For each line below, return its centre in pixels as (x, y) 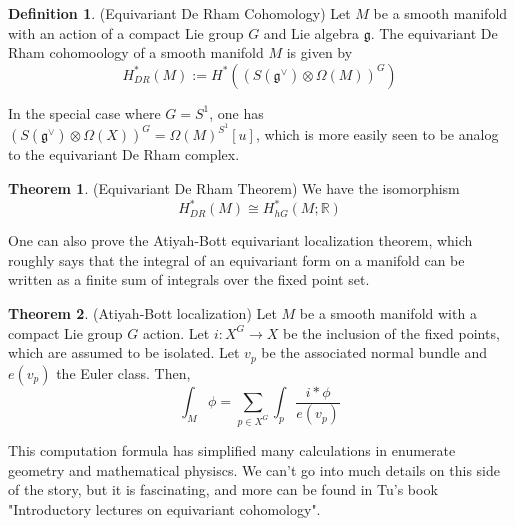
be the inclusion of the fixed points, (391, 332)
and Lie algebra (311, 32)
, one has (236, 112)
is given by (319, 52)
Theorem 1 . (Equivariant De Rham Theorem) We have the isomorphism (234, 188)
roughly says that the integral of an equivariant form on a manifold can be (236, 259)
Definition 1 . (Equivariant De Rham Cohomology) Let (179, 13)
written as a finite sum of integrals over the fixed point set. (189, 279)
